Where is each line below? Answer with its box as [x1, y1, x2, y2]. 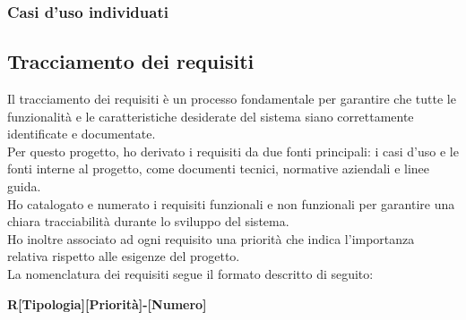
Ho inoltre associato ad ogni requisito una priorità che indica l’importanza [7, 229, 415, 248]
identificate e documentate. [7, 124, 156, 143]
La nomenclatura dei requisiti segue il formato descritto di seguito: [7, 264, 374, 282]
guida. [7, 177, 41, 196]
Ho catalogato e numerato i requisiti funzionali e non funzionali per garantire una [7, 194, 455, 213]
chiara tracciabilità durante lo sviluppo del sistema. [7, 212, 289, 231]
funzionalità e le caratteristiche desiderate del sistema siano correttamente [7, 106, 414, 125]
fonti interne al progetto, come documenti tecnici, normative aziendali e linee [7, 159, 430, 178]
